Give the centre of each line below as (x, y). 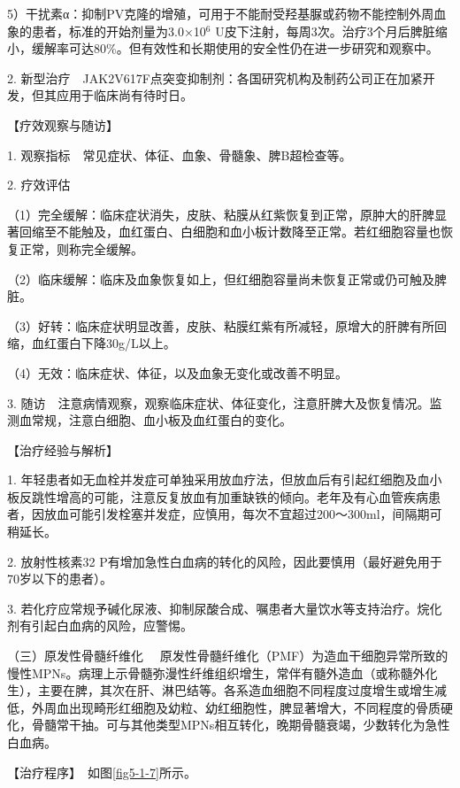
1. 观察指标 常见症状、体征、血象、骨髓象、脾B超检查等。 (180, 155)
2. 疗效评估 (39, 185)
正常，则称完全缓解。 (81, 248)
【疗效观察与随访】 (63, 124)
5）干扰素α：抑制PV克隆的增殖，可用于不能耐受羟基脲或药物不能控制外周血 (227, 13)
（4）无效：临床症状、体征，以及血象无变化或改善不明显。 (177, 372)
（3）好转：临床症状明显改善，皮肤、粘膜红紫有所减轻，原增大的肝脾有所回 (227, 325)
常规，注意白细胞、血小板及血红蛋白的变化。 (161, 420)
